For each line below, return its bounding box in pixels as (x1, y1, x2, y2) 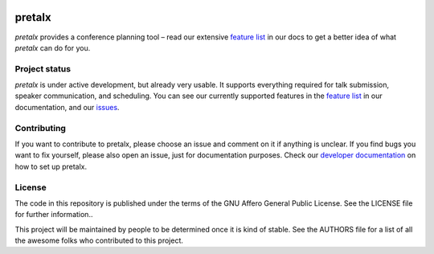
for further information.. (14, 210, 93, 219)
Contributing (14, 122, 66, 133)
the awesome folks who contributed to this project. (14, 236, 184, 245)
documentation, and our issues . (14, 102, 120, 112)
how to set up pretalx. (14, 162, 88, 171)
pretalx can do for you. (14, 43, 91, 52)
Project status (14, 63, 72, 74)
